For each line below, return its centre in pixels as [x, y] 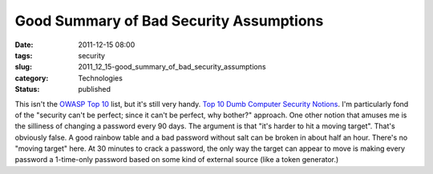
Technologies [101, 78]
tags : [24, 55]
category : [32, 78]
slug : [23, 67]
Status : [27, 89]
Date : [24, 45]
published [95, 89]
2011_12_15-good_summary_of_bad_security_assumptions [172, 67]
